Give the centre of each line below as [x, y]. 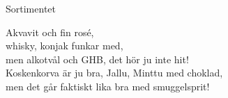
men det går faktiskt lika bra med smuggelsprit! [108, 86]
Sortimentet [31, 8]
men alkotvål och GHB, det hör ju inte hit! [97, 59]
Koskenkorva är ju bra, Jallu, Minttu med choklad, [114, 73]
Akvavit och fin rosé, [50, 32]
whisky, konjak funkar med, [64, 46]
